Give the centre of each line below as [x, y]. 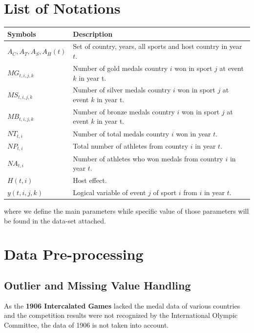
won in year [193, 133]
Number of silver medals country [122, 90]
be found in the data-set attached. [55, 220]
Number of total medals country [121, 133]
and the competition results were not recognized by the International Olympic [121, 315]
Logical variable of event [109, 192]
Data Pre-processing [74, 254]
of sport [165, 192]
